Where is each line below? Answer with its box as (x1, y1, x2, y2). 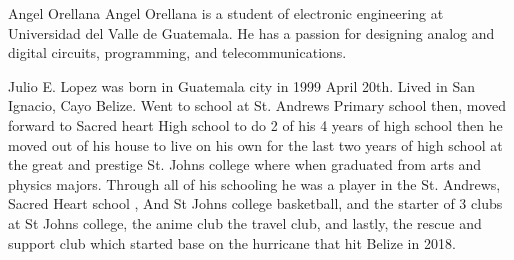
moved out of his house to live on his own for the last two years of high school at (8, 134, 503, 155)
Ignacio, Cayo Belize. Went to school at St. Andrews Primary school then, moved (8, 95, 507, 116)
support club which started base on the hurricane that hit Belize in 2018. (8, 232, 456, 253)
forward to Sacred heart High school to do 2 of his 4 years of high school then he (8, 114, 503, 135)
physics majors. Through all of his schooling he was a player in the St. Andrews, (8, 173, 501, 194)
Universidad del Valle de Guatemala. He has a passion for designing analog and (8, 22, 495, 43)
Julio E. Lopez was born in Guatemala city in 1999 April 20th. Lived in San (8, 75, 475, 96)
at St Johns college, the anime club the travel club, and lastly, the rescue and (8, 212, 482, 233)
